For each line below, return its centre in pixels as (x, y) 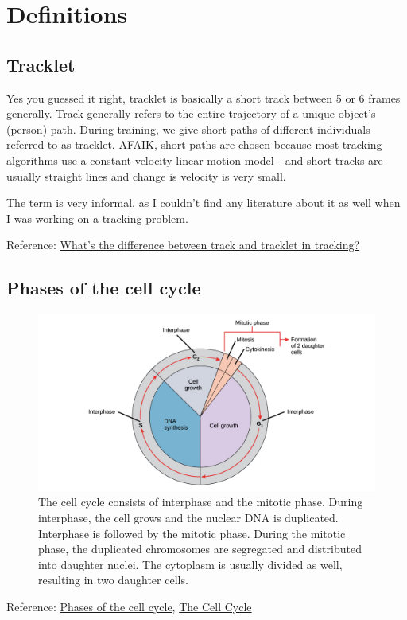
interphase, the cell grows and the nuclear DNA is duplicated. (188, 518)
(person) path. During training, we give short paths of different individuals (188, 129)
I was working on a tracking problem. (97, 218)
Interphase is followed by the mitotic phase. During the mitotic (192, 533)
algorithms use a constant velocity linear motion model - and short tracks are (195, 160)
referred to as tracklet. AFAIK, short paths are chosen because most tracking (194, 144)
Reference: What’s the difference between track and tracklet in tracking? (183, 245)
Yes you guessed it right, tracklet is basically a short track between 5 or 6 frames (203, 97)
